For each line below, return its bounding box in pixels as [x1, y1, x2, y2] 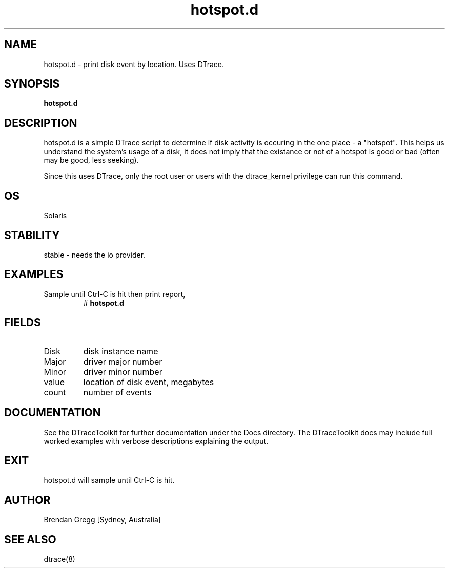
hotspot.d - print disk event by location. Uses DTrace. [44, 59, 224, 69]
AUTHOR [4, 493, 51, 506]
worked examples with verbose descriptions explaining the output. [44, 436, 269, 446]
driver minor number [83, 366, 162, 377]
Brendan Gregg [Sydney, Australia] [44, 515, 161, 524]
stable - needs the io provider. [44, 250, 146, 259]
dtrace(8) [44, 555, 75, 564]
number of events [83, 387, 152, 397]
